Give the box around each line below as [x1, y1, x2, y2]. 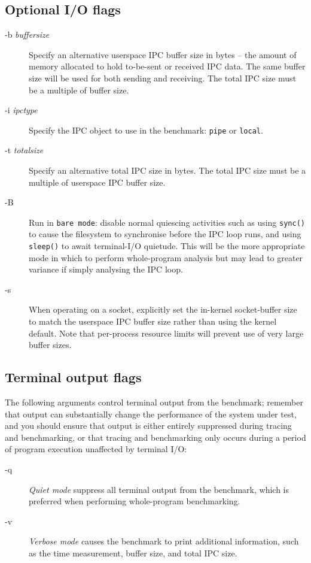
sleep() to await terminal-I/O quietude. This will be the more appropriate [29, 240, 305, 252]
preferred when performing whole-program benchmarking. [29, 495, 240, 507]
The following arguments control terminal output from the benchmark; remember [5, 396, 303, 408]
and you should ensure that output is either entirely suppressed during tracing [5, 419, 292, 432]
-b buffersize [5, 28, 50, 41]
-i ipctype [5, 104, 38, 116]
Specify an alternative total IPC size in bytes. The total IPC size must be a [29, 164, 306, 177]
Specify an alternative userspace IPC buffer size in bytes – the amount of [29, 48, 297, 60]
